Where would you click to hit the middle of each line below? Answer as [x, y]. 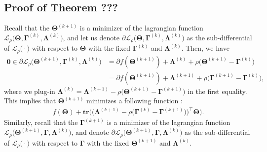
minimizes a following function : [134, 101]
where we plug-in [30, 91]
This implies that [30, 101]
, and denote [90, 132]
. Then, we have [205, 48]
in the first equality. [217, 91]
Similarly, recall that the [41, 122]
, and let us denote [91, 37]
